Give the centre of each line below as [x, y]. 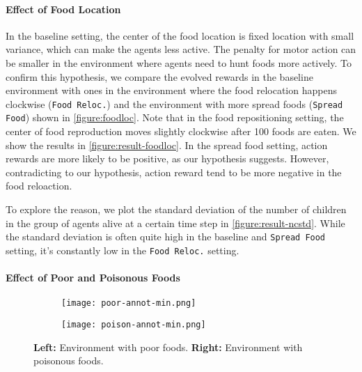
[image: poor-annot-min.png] [129, 303]
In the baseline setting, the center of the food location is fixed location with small [180, 35]
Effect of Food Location [63, 9]
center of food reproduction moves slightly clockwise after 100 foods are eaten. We [181, 131]
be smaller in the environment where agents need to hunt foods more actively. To [179, 62]
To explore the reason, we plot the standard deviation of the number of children [176, 209]
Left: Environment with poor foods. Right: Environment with [168, 347]
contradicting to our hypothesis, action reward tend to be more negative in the [174, 172]
